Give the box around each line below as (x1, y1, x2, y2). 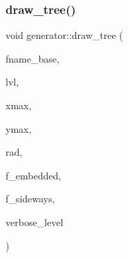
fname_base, (6, 51, 60, 65)
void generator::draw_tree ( (6, 28, 123, 42)
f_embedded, (6, 168, 62, 182)
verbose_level (6, 214, 64, 229)
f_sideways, (6, 191, 55, 206)
